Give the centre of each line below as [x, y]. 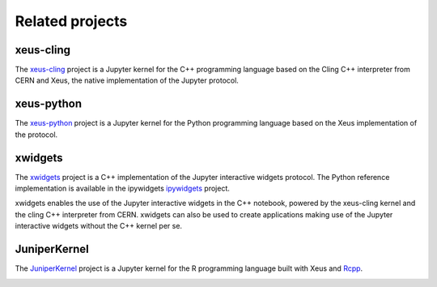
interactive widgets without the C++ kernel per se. [98, 226]
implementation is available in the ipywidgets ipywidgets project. [123, 188]
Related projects [71, 21]
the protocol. [36, 135]
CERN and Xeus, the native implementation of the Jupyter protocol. [127, 80]
